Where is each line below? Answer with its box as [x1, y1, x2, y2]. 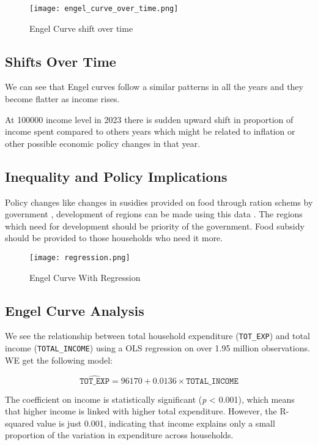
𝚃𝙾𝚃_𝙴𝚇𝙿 [79, 376, 109, 386]
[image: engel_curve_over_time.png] [29, 4, 179, 13]
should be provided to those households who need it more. [5, 231, 223, 244]
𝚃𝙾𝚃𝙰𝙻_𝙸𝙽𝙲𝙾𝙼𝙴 [186, 376, 239, 386]
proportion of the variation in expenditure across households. [5, 428, 234, 441]
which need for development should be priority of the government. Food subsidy [5, 219, 305, 232]
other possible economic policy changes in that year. [5, 136, 201, 149]
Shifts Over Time [5, 51, 116, 70]
